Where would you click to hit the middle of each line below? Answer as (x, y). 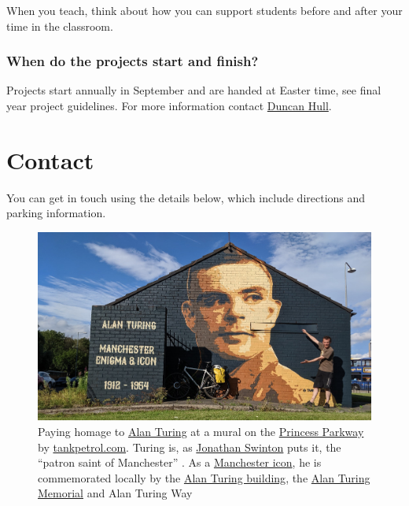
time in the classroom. (60, 26)
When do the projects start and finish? (133, 61)
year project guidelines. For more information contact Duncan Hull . (169, 105)
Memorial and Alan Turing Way (115, 493)
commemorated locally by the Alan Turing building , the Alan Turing (204, 477)
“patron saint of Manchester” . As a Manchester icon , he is (180, 462)
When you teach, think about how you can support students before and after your (204, 10)
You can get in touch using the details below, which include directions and (186, 197)
